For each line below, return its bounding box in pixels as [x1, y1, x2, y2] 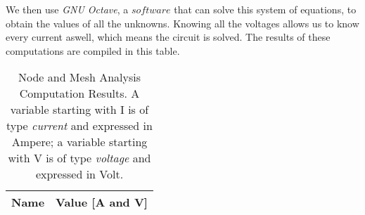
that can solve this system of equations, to [174, 2, 357, 16]
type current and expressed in [6, 117, 153, 134]
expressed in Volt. [35, 166, 124, 183]
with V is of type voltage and [8, 150, 151, 167]
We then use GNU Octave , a [6, 2, 129, 16]
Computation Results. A [19, 85, 140, 102]
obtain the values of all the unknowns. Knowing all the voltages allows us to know [6, 15, 359, 30]
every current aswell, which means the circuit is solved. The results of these [6, 30, 331, 44]
